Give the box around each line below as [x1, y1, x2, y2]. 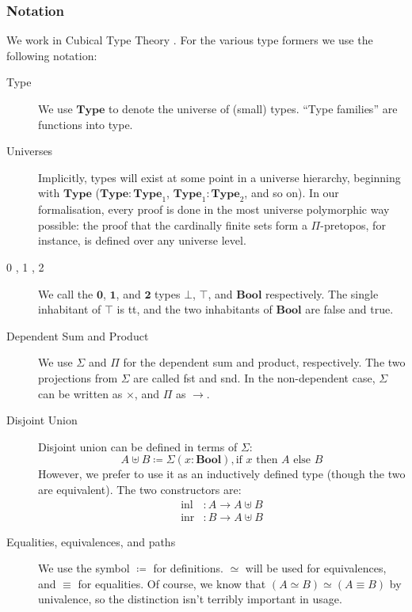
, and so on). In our [244, 184, 339, 201]
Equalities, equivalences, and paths [6, 533, 176, 549]
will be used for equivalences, [245, 560, 387, 576]
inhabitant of [38, 301, 101, 317]
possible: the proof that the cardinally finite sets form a [38, 216, 307, 233]
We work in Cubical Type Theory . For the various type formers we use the [6, 32, 373, 48]
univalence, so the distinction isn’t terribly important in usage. [38, 591, 342, 607]
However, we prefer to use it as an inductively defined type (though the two [38, 466, 406, 482]
